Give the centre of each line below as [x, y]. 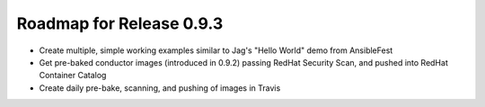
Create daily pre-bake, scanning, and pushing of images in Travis [160, 88]
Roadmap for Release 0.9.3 [120, 23]
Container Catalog [73, 76]
